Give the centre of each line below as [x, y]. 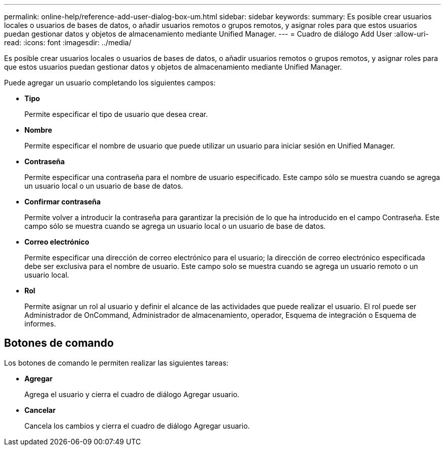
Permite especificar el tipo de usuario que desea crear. [116, 114]
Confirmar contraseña [63, 202]
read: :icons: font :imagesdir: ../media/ [68, 42]
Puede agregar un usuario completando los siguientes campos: [110, 83]
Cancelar [40, 410]
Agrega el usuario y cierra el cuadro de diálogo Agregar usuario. [132, 394]
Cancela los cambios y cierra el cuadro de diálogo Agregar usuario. [137, 426]
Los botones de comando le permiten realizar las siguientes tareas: [116, 363]
